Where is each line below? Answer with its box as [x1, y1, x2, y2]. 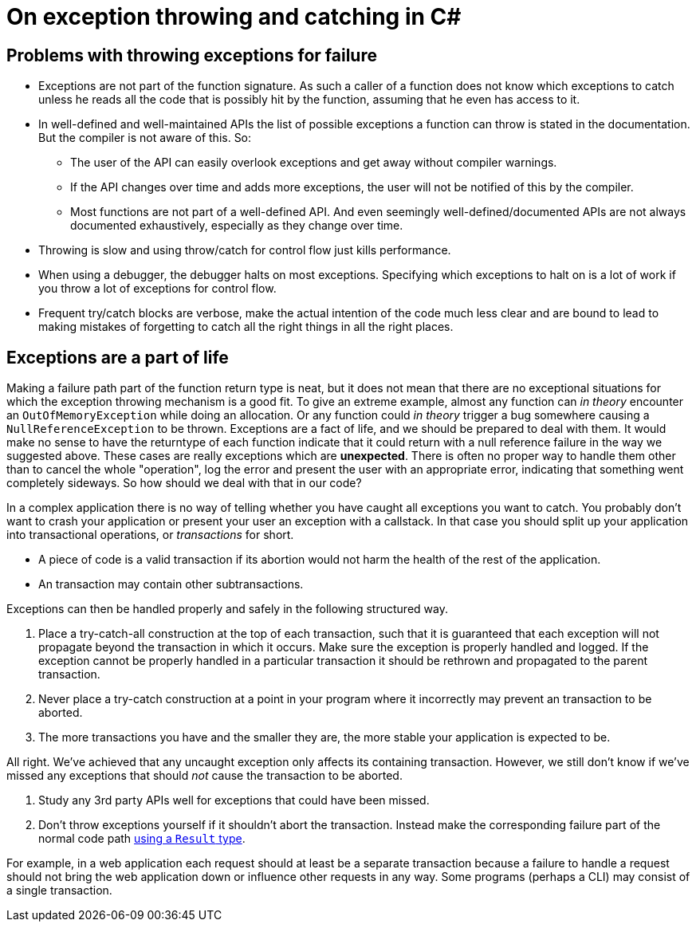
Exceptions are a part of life [6, 347, 229, 368]
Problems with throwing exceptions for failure [6, 45, 377, 65]
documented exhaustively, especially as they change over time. [70, 218, 403, 233]
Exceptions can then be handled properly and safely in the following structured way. [6, 602, 448, 616]
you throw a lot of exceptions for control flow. [38, 281, 277, 296]
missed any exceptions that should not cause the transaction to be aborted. [6, 769, 403, 783]
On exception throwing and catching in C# [6, 3, 462, 30]
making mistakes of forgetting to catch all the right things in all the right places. [38, 320, 454, 334]
